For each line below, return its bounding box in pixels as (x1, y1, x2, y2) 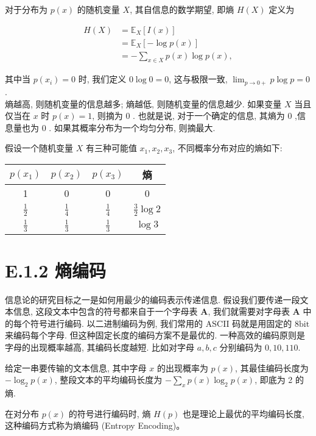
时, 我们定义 (78, 73, 127, 85)
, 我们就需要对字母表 (208, 305, 290, 318)
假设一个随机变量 (5, 141, 73, 154)
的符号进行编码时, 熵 (68, 407, 151, 420)
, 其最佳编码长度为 (235, 361, 309, 374)
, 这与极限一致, (169, 73, 228, 85)
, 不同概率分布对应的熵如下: (172, 141, 283, 154)
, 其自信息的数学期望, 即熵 (130, 3, 234, 15)
